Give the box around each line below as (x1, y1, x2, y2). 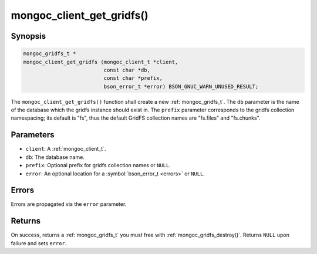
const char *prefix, (103, 75, 163, 82)
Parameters (11, 130, 55, 140)
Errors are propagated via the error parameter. (11, 201, 127, 208)
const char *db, (103, 66, 151, 73)
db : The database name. (25, 153, 85, 161)
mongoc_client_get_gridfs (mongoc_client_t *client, (23, 59, 178, 65)
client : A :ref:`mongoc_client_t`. (25, 145, 106, 153)
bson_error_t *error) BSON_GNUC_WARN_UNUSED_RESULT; (103, 83, 259, 90)
